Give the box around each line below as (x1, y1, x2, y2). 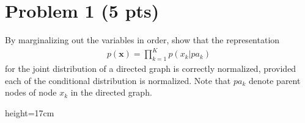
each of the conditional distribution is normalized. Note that (5, 74, 231, 86)
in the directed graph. (70, 86, 152, 99)
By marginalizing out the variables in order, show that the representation (5, 33, 280, 46)
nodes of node (5, 86, 57, 99)
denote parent (248, 74, 301, 86)
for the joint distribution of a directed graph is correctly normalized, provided (5, 62, 296, 75)
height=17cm (5, 106, 54, 119)
